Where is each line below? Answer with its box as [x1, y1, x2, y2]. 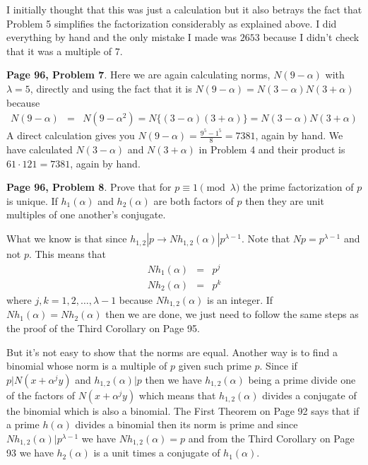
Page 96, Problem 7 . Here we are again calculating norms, [6, 67, 271, 82]
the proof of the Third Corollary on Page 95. [6, 320, 200, 335]
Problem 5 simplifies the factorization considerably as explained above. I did [6, 16, 337, 30]
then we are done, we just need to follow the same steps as [105, 307, 359, 322]
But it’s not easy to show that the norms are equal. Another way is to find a [6, 344, 338, 359]
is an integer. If [207, 292, 273, 307]
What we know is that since [6, 231, 127, 246]
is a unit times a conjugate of [93, 445, 220, 460]
